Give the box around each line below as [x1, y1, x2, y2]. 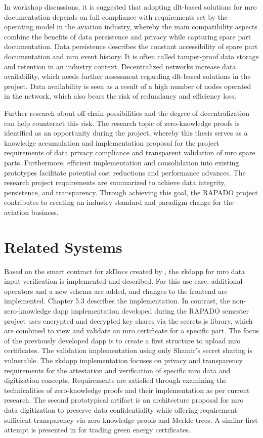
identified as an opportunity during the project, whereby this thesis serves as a [4, 127, 248, 138]
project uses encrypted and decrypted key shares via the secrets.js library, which [4, 315, 253, 326]
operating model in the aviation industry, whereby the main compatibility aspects [4, 21, 257, 32]
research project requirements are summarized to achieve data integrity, [4, 177, 226, 188]
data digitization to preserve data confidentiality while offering [4, 404, 198, 415]
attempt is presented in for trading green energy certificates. [4, 424, 191, 435]
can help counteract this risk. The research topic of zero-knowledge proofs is [4, 117, 240, 128]
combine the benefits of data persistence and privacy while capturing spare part [4, 31, 251, 41]
